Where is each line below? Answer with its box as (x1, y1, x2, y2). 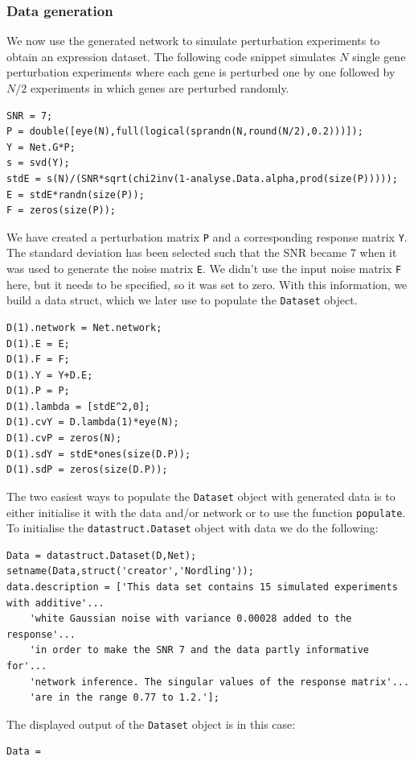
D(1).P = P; (6, 385, 70, 397)
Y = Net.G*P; (6, 141, 76, 153)
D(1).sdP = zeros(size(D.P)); (6, 464, 168, 476)
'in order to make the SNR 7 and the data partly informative (29, 644, 370, 656)
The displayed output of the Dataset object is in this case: (6, 715, 296, 732)
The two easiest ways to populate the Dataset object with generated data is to (6, 487, 396, 504)
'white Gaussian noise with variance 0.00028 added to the (29, 613, 352, 625)
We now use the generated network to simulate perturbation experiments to (6, 32, 380, 49)
